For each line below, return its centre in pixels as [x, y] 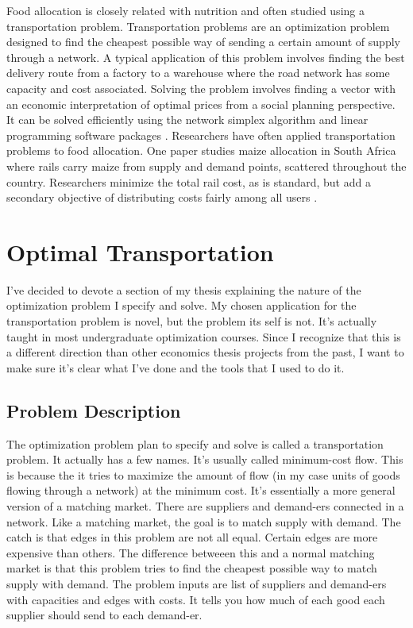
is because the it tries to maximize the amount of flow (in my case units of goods [203, 474]
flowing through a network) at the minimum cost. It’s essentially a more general [201, 490]
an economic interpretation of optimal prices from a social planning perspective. [201, 104]
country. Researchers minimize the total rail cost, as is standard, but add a [189, 181]
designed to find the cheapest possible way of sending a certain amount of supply [203, 42]
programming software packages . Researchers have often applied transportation [201, 135]
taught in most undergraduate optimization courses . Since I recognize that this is [204, 336]
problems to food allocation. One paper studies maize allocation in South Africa [201, 150]
